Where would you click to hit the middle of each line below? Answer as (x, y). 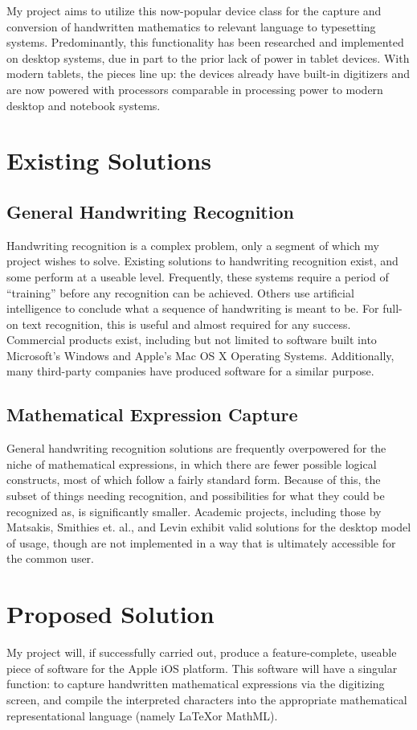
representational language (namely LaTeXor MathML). (142, 715)
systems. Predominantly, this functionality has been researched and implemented (205, 42)
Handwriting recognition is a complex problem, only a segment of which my (193, 245)
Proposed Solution (110, 614)
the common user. (50, 558)
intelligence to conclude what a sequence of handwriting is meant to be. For (193, 308)
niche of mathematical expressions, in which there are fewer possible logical (192, 463)
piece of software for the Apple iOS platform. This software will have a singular (202, 668)
